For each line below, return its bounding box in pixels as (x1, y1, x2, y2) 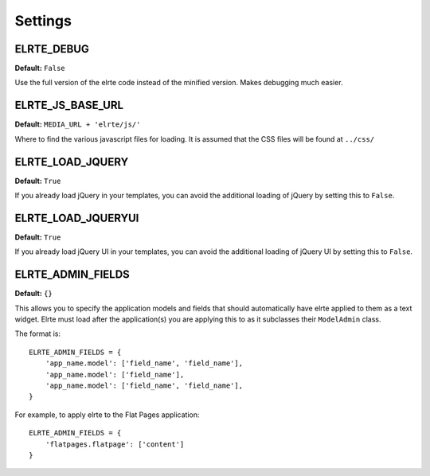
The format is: (14, 329, 61, 338)
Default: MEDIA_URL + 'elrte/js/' (14, 119, 141, 129)
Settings (14, 12, 72, 29)
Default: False (14, 64, 65, 73)
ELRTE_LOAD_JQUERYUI (14, 211, 139, 224)
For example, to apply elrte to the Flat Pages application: (14, 410, 200, 419)
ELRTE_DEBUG (14, 42, 89, 56)
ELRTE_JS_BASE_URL (14, 99, 123, 112)
